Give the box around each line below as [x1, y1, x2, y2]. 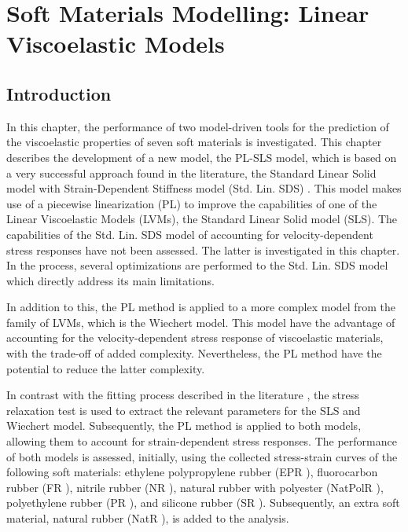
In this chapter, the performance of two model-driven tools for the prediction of [6, 118, 389, 134]
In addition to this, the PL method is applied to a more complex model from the [6, 299, 395, 315]
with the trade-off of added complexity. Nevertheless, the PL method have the [6, 345, 382, 361]
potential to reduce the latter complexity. [6, 360, 205, 376]
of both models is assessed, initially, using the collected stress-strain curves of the [6, 448, 398, 464]
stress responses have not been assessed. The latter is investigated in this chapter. [6, 241, 400, 258]
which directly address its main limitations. [6, 272, 215, 288]
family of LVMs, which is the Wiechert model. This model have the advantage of [6, 314, 395, 330]
